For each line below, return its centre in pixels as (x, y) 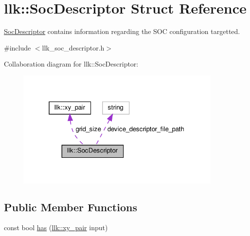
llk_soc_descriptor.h (73, 47)
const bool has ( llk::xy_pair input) (56, 228)
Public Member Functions (71, 207)
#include (18, 47)
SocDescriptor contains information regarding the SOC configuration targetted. (122, 31)
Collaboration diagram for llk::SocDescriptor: (71, 64)
